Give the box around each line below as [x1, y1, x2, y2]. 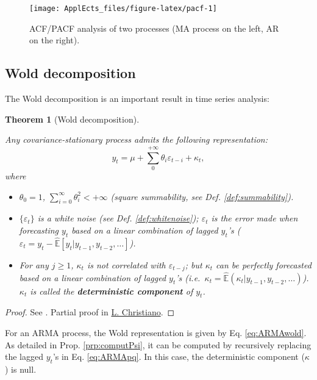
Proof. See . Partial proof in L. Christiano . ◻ [5, 306, 175, 318]
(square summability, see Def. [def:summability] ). [110, 190, 294, 203]
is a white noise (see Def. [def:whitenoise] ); [37, 212, 199, 224]
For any [19, 258, 49, 271]
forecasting [19, 223, 59, 236]
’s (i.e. [176, 271, 201, 284]
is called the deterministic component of [30, 284, 193, 297]
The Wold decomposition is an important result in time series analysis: [5, 92, 269, 105]
